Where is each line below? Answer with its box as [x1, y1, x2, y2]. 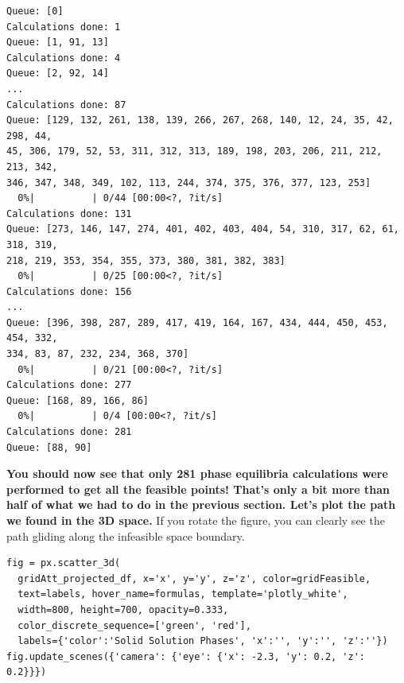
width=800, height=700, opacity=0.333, [17, 603, 229, 615]
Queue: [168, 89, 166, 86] [6, 394, 149, 406]
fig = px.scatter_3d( [6, 557, 121, 569]
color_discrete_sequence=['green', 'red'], [17, 619, 251, 631]
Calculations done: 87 [6, 99, 126, 111]
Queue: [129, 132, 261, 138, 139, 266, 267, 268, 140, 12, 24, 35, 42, [6, 114, 394, 126]
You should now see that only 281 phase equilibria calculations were [6, 465, 388, 482]
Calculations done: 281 [6, 426, 132, 438]
